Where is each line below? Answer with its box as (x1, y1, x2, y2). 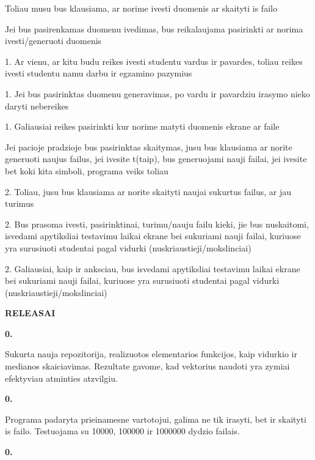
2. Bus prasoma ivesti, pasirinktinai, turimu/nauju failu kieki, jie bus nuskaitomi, (5, 217, 309, 230)
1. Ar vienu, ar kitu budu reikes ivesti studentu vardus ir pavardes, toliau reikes (5, 54, 303, 67)
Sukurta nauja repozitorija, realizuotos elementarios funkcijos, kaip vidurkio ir (5, 347, 297, 360)
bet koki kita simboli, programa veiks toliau (5, 164, 168, 177)
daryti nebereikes (5, 99, 69, 112)
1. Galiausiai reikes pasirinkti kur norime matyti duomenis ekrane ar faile (5, 120, 280, 133)
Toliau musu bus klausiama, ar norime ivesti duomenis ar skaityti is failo (5, 2, 277, 14)
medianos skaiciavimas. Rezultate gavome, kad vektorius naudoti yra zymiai (5, 360, 290, 373)
